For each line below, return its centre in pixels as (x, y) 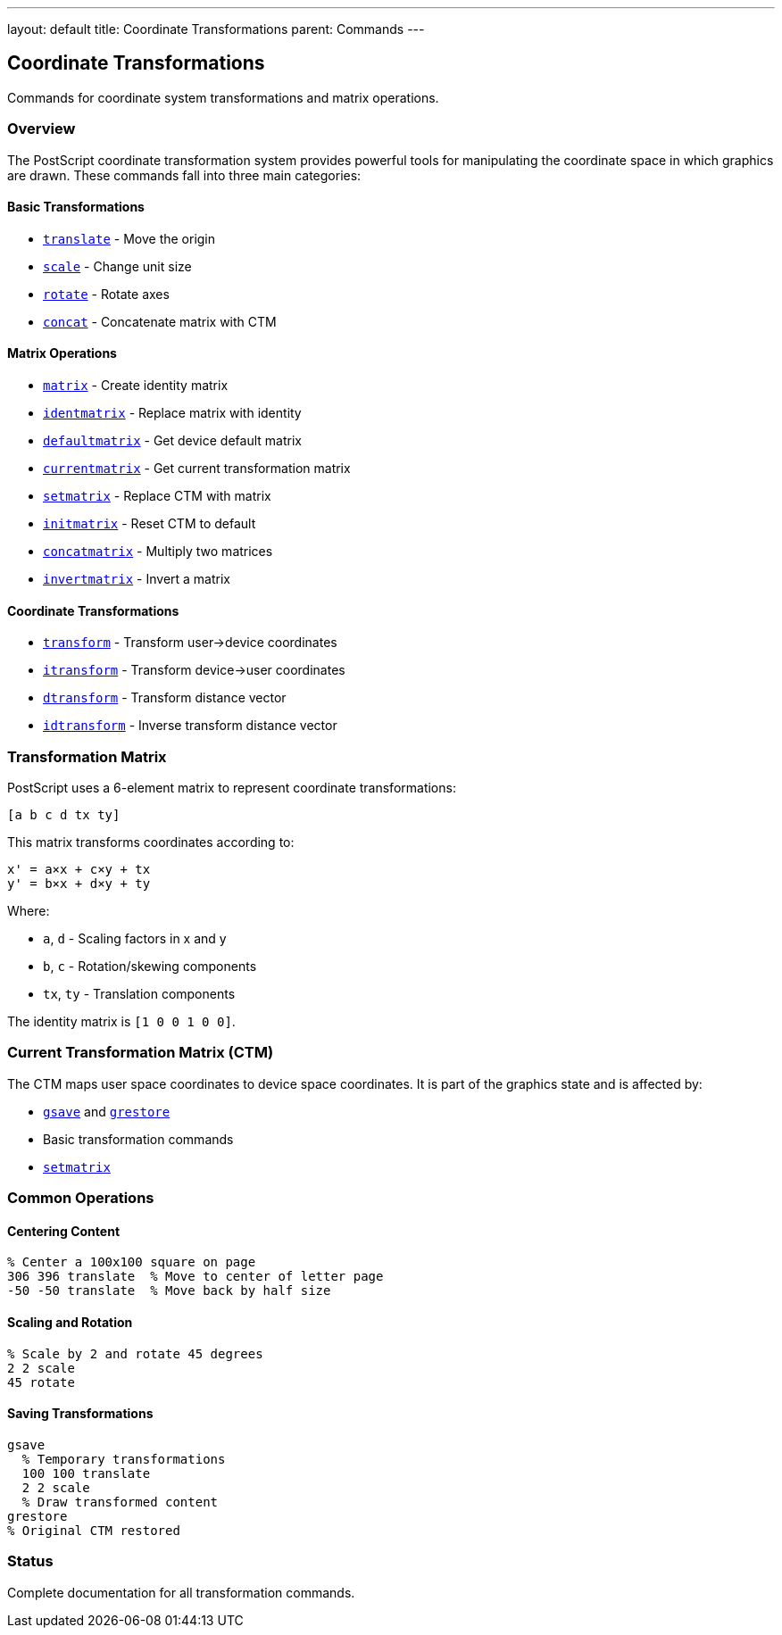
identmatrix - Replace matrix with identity (172, 413)
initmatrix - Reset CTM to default (150, 524)
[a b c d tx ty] (64, 815)
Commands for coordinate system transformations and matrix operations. (223, 97)
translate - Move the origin (129, 238)
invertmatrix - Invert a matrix (137, 579)
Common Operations (81, 1198)
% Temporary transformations (124, 1459)
